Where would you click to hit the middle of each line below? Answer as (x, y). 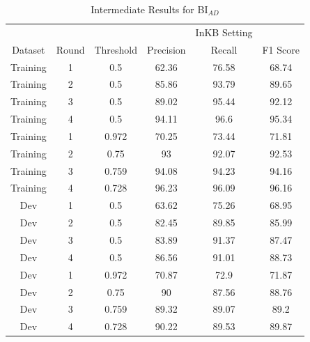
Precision (166, 49)
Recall (224, 49)
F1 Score (281, 49)
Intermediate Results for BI (149, 9)
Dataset (29, 49)
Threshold (116, 49)
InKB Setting (224, 32)
